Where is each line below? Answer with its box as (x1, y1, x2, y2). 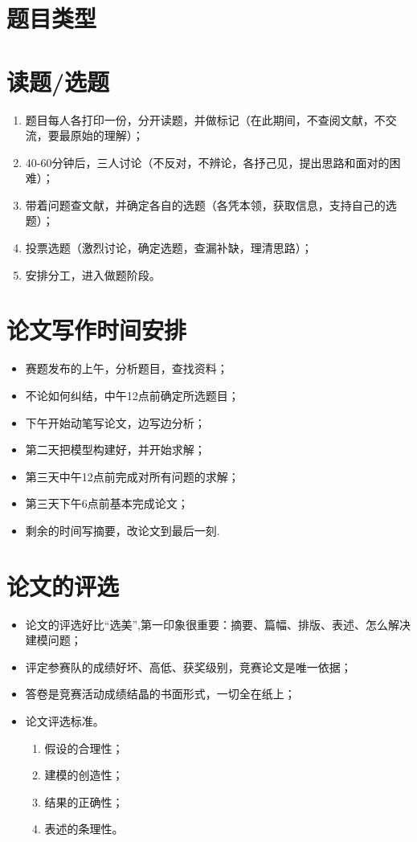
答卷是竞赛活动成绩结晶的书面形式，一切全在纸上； (25, 685, 296, 702)
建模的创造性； (44, 766, 124, 783)
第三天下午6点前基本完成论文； (25, 495, 189, 512)
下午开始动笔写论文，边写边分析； (25, 414, 206, 431)
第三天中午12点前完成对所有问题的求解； (25, 468, 239, 484)
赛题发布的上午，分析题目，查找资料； (25, 360, 228, 377)
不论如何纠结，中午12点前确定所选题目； (25, 386, 239, 403)
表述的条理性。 (44, 820, 124, 837)
